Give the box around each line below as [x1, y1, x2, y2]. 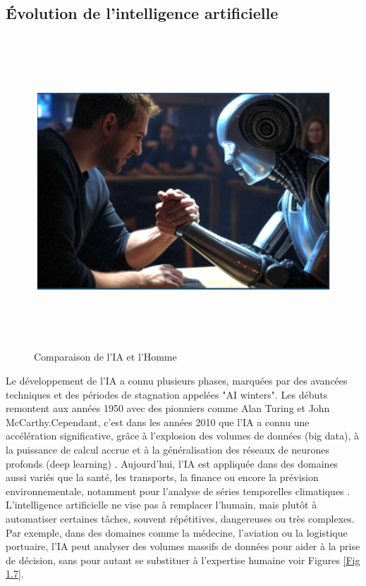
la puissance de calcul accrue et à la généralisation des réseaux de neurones [6, 442, 330, 456]
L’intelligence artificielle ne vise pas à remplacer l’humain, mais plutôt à [6, 497, 317, 512]
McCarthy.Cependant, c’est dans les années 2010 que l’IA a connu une [6, 414, 310, 429]
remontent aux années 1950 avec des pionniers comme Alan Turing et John [6, 401, 330, 416]
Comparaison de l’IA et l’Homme [34, 349, 177, 364]
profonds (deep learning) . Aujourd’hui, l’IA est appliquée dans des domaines [6, 456, 338, 470]
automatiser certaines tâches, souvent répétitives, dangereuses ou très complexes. [6, 511, 355, 525]
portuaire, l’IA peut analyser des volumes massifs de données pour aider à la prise [6, 539, 360, 554]
